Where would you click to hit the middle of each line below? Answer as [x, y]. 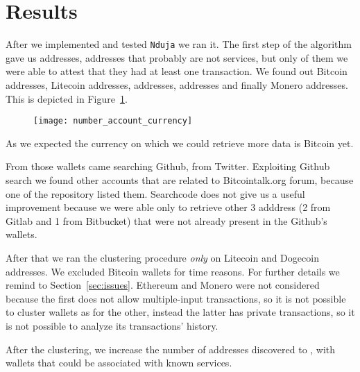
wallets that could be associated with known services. [119, 363]
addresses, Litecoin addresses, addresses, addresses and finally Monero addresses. [177, 84]
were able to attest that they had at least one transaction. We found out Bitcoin [177, 71]
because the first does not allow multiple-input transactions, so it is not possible [176, 298]
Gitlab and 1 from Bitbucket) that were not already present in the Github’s [166, 220]
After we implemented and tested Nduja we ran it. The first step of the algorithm [179, 44]
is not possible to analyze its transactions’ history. [112, 325]
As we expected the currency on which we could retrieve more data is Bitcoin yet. [180, 143]
